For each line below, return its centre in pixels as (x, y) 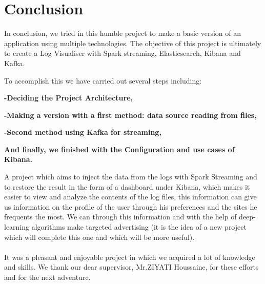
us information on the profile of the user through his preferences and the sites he (131, 206)
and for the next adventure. (47, 277)
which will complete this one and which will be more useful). (99, 237)
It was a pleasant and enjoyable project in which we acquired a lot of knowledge (130, 257)
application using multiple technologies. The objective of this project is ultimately (133, 43)
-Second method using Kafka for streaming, (83, 132)
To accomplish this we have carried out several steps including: (103, 80)
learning (17, 227)
